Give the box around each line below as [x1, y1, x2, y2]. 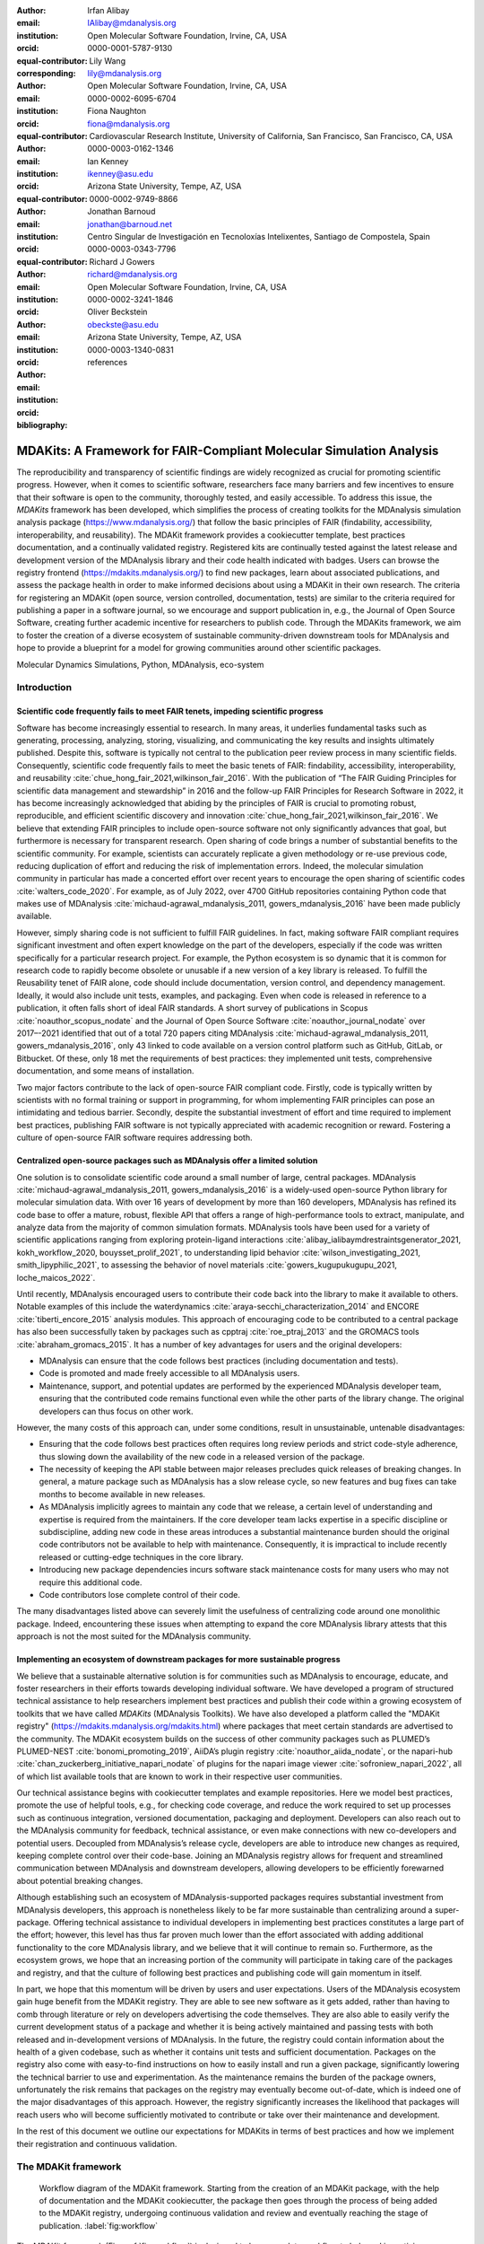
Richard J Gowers [89, 256, 156, 267]
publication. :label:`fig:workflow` [39, 2220, 159, 2231]
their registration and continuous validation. [16, 2138, 177, 2149]
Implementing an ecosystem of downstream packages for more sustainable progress [16, 1654, 341, 1665]
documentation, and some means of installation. [16, 1065, 194, 1076]
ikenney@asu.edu [87, 169, 154, 180]
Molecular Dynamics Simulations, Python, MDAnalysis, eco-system [16, 659, 264, 670]
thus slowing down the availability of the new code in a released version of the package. [39, 1451, 365, 1462]
